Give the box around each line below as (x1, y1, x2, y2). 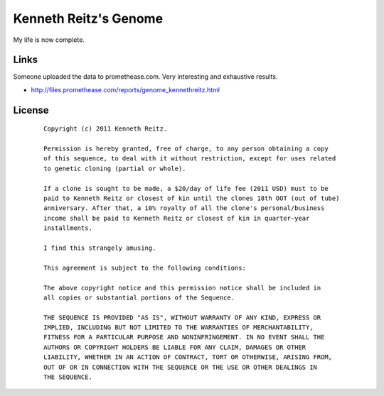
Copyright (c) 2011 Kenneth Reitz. (43, 125, 168, 133)
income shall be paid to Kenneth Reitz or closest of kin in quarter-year (43, 214, 310, 222)
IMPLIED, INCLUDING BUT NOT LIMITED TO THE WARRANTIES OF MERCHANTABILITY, (43, 324, 314, 331)
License (13, 104, 49, 116)
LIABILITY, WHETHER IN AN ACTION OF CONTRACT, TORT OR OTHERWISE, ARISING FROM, (43, 353, 333, 361)
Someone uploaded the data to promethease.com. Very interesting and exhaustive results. (13, 72, 278, 81)
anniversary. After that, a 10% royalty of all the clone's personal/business (43, 204, 325, 212)
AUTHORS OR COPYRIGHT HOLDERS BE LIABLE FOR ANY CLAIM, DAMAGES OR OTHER (43, 343, 306, 351)
